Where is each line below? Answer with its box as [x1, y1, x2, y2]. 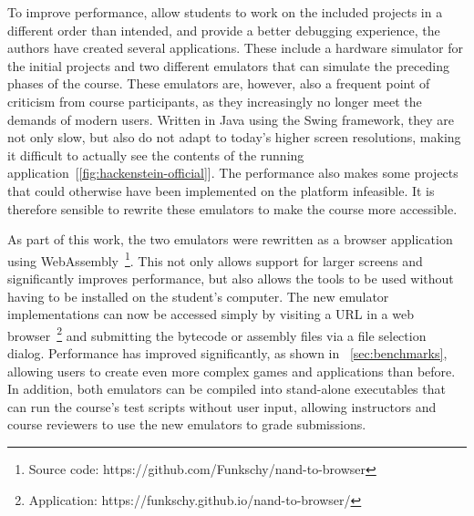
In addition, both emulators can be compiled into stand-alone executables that [7, 379, 446, 398]
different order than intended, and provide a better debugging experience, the [7, 20, 440, 39]
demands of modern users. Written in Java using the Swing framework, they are [7, 109, 454, 129]
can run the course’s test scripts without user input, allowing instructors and [7, 397, 437, 416]
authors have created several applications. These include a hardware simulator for [7, 38, 463, 57]
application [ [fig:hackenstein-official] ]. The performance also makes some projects [7, 163, 459, 182]
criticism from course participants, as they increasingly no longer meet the [7, 91, 422, 110]
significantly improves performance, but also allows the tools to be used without [7, 268, 454, 287]
